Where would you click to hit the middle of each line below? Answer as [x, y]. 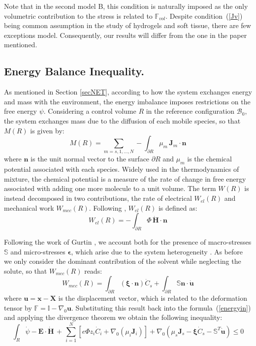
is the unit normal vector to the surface [90, 159]
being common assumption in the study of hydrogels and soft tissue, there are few [128, 25]
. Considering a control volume [90, 111]
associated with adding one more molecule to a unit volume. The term [110, 188]
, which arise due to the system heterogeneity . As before [157, 251]
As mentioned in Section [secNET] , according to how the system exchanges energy [128, 92]
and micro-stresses [38, 251]
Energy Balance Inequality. [74, 71]
